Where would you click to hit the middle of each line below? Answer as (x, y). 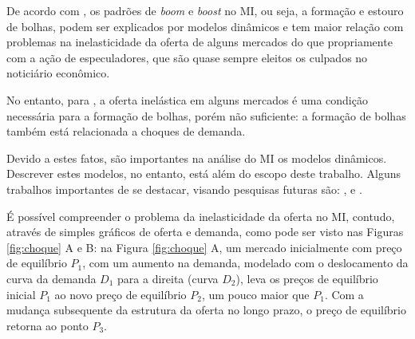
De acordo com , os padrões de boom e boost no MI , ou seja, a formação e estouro (205, 10)
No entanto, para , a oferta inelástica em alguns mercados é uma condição (187, 99)
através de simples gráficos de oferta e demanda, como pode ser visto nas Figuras (205, 232)
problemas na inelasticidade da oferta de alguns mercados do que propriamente (200, 42)
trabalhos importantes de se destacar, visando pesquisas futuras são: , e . (184, 189)
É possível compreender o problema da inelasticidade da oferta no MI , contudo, (201, 216)
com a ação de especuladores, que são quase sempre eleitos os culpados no (187, 57)
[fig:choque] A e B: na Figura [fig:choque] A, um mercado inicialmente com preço (204, 247)
